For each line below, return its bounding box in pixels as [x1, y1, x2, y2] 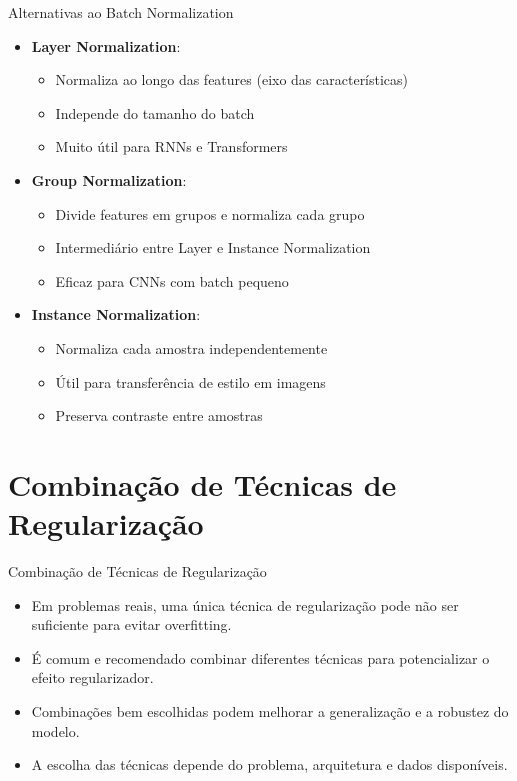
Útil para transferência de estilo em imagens [55, 371, 326, 392]
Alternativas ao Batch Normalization [8, 2, 234, 22]
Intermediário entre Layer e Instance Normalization [55, 237, 371, 258]
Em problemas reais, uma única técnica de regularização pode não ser [31, 594, 459, 615]
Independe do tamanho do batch [55, 102, 255, 123]
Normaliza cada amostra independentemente [55, 337, 328, 358]
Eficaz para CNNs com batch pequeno [55, 270, 289, 291]
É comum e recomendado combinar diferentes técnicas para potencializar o [31, 647, 490, 668]
